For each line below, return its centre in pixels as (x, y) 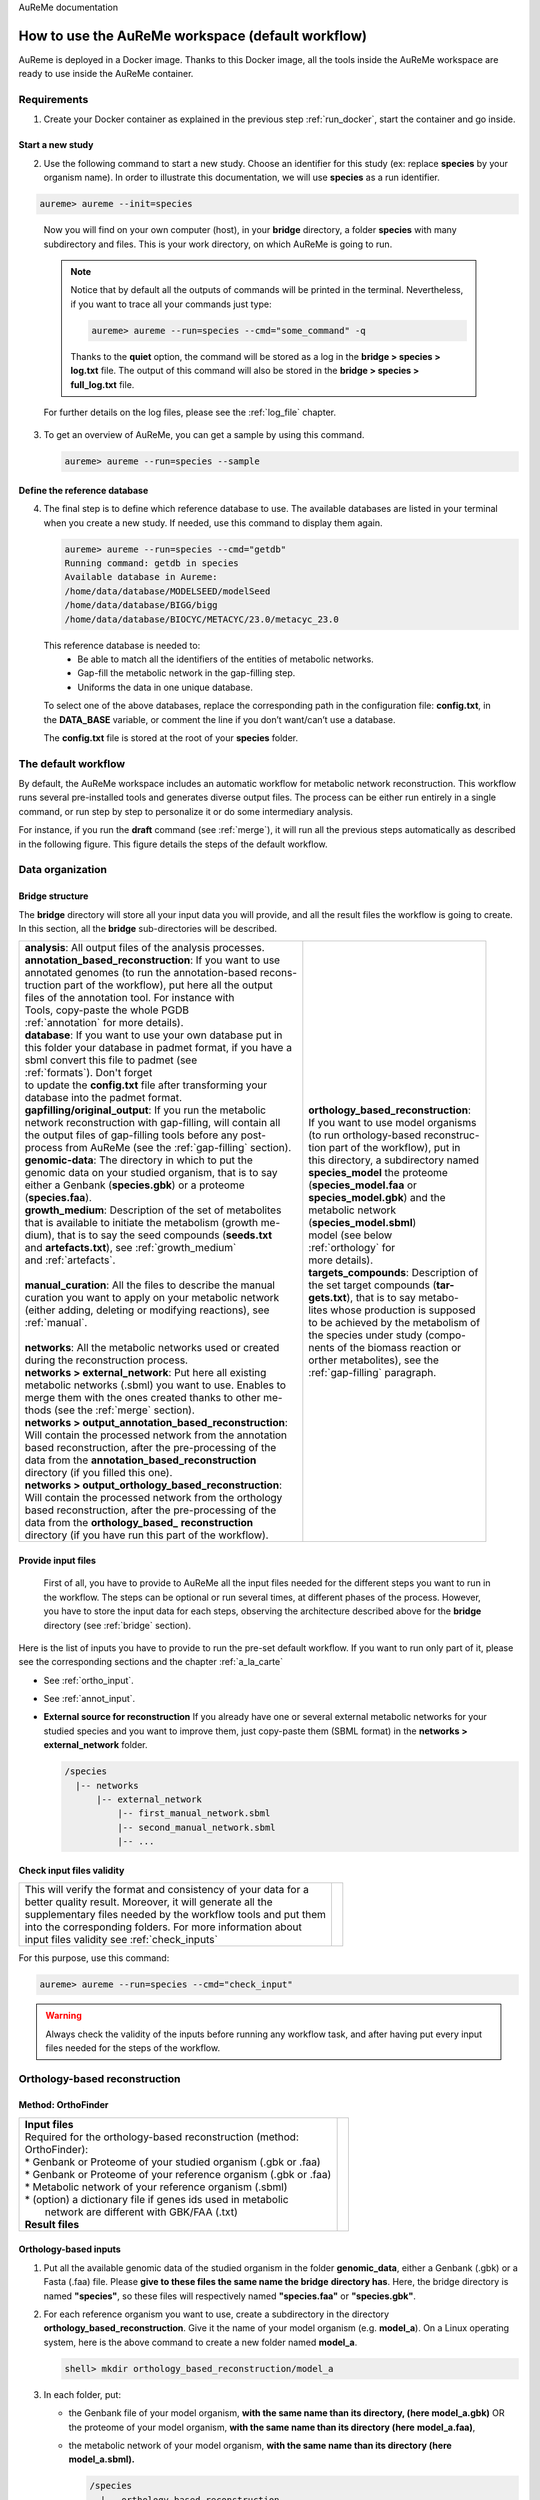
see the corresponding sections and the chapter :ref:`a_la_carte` (151, 1662)
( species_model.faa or (362, 1185)
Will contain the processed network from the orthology (153, 1498)
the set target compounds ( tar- (381, 1285)
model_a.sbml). (101, 2459)
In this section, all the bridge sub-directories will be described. (148, 928)
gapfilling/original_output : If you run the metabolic (145, 1110)
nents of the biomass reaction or (385, 1348)
